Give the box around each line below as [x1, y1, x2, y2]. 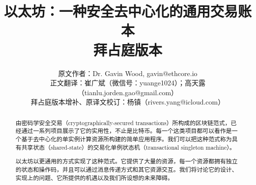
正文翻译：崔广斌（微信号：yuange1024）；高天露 [50, 78, 206, 88]
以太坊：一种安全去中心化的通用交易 [4, 1, 238, 21]
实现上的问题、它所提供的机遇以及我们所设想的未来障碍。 [15, 173, 173, 182]
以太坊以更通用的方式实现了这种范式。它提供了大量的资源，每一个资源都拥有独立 [15, 157, 238, 165]
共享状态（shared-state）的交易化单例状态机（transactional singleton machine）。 [21, 143, 236, 151]
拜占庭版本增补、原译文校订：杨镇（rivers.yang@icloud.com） [30, 97, 225, 107]
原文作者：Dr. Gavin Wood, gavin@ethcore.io [58, 68, 198, 78]
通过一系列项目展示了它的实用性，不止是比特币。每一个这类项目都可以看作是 [21, 127, 232, 135]
